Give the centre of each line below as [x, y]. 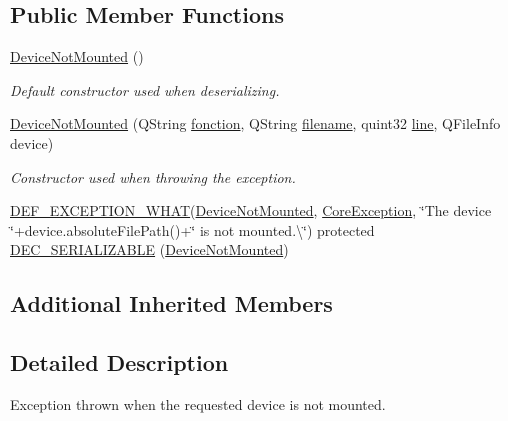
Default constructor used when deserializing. [145, 89]
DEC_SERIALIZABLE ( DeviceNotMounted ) [149, 249]
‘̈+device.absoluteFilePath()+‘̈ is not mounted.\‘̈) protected [192, 229]
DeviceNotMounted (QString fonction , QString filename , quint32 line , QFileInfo [255, 123]
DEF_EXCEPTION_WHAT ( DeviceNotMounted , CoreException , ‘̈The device [251, 210]
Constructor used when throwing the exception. [153, 176]
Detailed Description [119, 362]
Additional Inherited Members [171, 303]
